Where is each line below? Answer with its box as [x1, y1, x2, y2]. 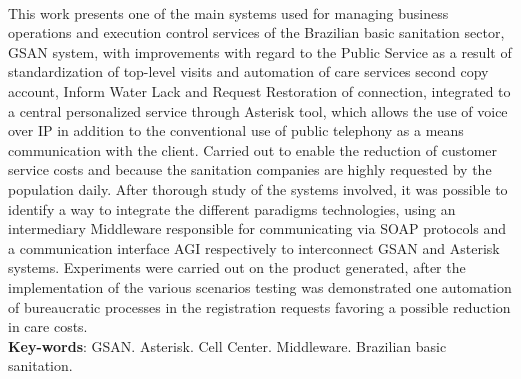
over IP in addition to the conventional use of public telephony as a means [8, 120, 464, 141]
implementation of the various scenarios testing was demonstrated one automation [8, 276, 512, 297]
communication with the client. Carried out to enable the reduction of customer [8, 139, 498, 160]
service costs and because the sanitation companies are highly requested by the [8, 159, 492, 180]
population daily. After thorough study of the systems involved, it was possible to [8, 178, 508, 199]
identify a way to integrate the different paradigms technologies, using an [8, 198, 456, 219]
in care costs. [8, 316, 88, 337]
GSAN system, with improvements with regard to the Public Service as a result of [8, 41, 512, 62]
